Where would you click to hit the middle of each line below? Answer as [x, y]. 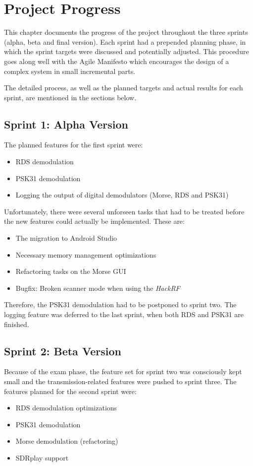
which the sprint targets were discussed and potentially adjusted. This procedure [126, 51]
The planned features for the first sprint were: [74, 145]
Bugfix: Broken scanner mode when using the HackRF [98, 288]
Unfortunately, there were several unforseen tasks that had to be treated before [124, 211]
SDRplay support [42, 457]
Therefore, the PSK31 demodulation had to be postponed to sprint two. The [120, 304]
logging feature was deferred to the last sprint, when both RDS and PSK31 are [124, 314]
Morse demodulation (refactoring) [67, 441]
